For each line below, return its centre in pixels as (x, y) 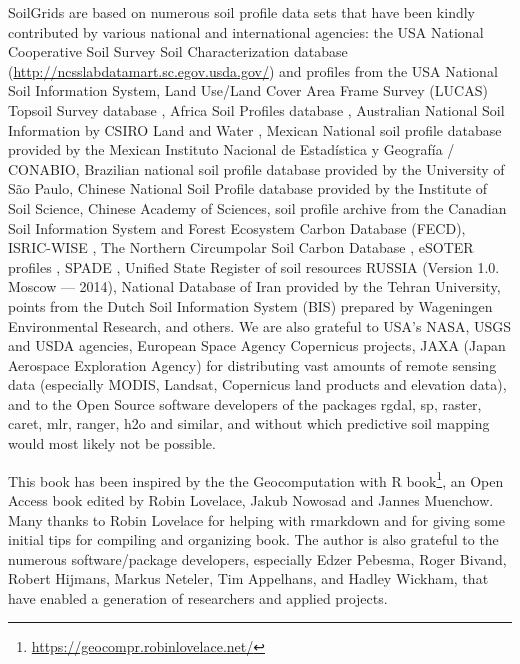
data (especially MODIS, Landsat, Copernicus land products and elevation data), (257, 384)
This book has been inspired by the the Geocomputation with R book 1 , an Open (256, 479)
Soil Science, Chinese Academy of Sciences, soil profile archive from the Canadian (257, 207)
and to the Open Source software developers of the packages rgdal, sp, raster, (245, 403)
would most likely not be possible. (112, 443)
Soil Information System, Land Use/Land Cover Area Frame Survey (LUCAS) (248, 90)
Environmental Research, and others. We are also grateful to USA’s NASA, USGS (260, 325)
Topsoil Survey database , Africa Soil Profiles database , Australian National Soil (256, 109)
